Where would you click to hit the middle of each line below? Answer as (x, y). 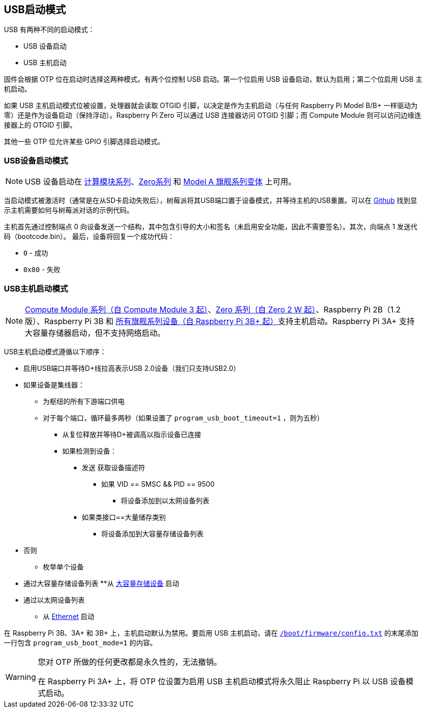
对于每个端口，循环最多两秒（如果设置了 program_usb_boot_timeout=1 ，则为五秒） (184, 418)
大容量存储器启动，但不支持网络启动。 (95, 333)
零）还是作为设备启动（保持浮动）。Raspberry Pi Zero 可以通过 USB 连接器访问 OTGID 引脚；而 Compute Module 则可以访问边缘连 (213, 115)
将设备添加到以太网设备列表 (165, 500)
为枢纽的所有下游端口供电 (84, 401)
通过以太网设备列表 (54, 600)
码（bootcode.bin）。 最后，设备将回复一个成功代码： (89, 237)
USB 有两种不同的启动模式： (49, 30)
